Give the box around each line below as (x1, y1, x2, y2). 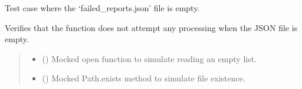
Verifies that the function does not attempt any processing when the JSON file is (5, 21, 298, 33)
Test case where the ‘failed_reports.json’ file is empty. (5, 2, 200, 13)
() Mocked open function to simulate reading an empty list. (42, 52, 257, 64)
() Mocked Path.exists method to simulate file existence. (42, 72, 245, 84)
